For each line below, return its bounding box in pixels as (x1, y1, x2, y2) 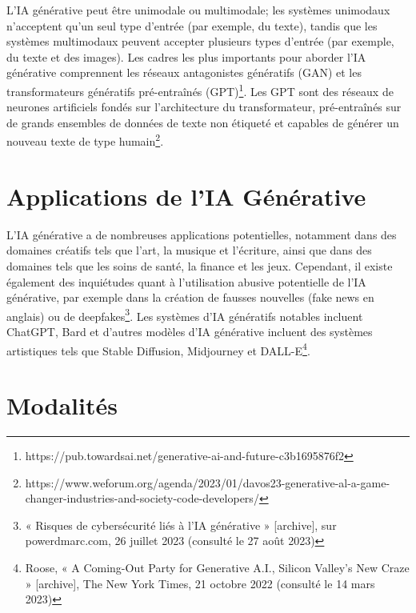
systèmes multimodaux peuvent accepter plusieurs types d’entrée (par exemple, (6, 33, 394, 50)
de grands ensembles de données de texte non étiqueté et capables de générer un (6, 114, 399, 130)
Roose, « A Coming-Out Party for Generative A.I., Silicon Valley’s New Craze (25, 559, 410, 575)
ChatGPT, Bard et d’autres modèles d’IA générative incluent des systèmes (6, 323, 373, 339)
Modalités (6, 389, 118, 422)
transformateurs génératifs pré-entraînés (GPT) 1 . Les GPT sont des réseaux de (6, 80, 394, 99)
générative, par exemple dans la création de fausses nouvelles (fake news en (6, 289, 374, 306)
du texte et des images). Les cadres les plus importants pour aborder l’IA (6, 48, 366, 65)
